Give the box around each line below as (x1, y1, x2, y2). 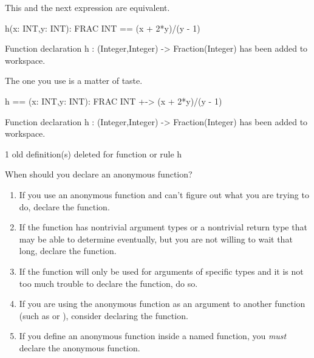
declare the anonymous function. (19, 341, 140, 354)
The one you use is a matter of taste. (5, 74, 143, 87)
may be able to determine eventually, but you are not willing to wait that (19, 232, 293, 245)
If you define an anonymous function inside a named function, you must (19, 329, 287, 342)
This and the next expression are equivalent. (5, 1, 170, 13)
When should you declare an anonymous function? (5, 168, 193, 181)
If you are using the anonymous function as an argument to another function (19, 297, 305, 310)
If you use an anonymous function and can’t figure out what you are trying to (19, 188, 309, 201)
